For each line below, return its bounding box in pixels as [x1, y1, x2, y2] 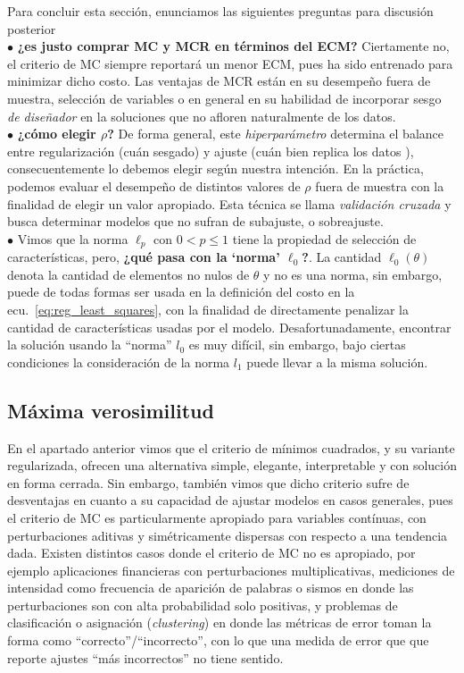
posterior [7, 19, 56, 38]
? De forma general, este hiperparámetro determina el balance [107, 124, 444, 143]
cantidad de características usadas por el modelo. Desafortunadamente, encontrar [7, 317, 452, 336]
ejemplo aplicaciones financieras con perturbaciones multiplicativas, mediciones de [7, 560, 455, 579]
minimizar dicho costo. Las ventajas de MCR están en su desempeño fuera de [7, 72, 431, 90]
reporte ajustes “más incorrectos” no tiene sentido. [7, 648, 284, 667]
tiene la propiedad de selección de [232, 229, 417, 248]
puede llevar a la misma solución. [246, 352, 428, 371]
